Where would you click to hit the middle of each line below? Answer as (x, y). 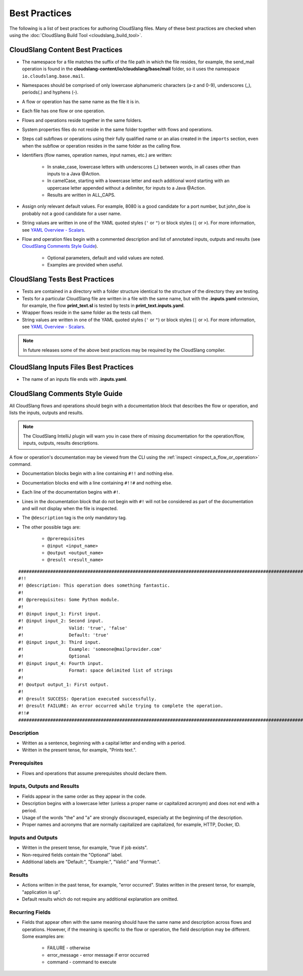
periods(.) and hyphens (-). (50, 92)
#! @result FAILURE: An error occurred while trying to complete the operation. (121, 706)
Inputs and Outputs (34, 838)
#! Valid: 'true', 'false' (73, 628)
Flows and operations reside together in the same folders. (82, 120)
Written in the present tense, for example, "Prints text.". (79, 750)
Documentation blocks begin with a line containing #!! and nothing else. (98, 473)
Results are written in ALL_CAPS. (81, 195)
